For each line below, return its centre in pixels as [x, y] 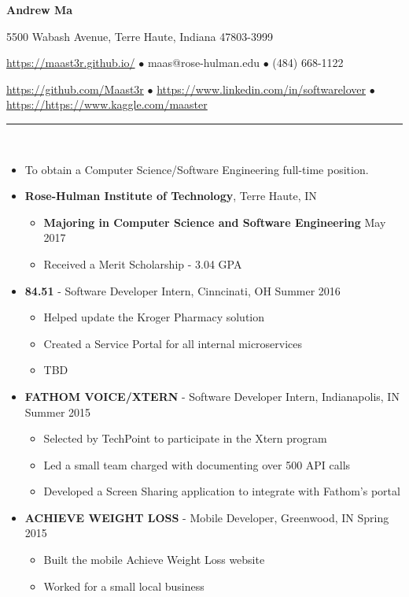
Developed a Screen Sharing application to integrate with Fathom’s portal [222, 491]
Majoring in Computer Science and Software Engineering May [215, 222]
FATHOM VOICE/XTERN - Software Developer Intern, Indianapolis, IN [212, 396]
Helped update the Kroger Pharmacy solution [154, 317]
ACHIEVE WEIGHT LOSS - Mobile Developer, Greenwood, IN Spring [207, 517]
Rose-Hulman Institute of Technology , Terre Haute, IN [171, 196]
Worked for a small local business [124, 586]
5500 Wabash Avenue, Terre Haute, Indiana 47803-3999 [140, 36]
